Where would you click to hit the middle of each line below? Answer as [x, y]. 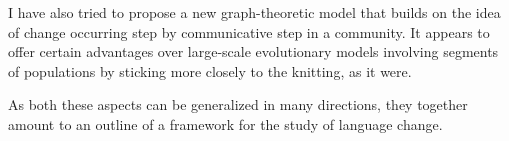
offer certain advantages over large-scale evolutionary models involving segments [253, 51]
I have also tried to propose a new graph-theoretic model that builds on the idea [254, 12]
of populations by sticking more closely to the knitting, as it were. [210, 70]
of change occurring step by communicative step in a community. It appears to [249, 31]
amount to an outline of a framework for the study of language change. [225, 123]
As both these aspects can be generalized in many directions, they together [238, 104]
